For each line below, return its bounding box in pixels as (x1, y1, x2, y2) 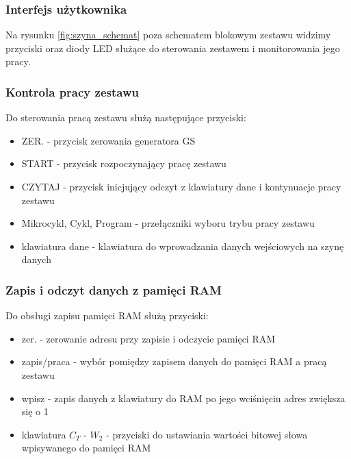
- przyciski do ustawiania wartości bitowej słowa (106, 427, 308, 441)
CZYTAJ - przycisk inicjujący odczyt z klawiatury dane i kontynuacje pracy (21, 179, 341, 193)
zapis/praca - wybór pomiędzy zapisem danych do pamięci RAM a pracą (21, 354, 327, 369)
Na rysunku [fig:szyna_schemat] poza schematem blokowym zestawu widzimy (5, 27, 331, 42)
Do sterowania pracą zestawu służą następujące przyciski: (5, 110, 246, 125)
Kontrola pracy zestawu (5, 83, 139, 100)
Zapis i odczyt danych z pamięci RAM (5, 281, 222, 298)
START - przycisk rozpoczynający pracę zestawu (21, 156, 226, 171)
